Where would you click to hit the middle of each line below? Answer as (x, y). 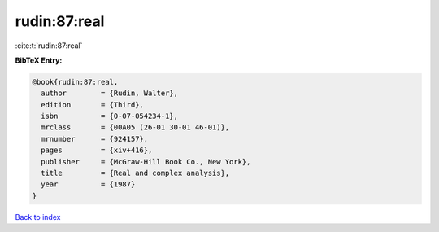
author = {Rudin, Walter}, (110, 93)
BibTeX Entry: (39, 60)
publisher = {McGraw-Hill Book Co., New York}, (146, 162)
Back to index (38, 217)
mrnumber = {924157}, (95, 139)
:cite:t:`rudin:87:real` (49, 46)
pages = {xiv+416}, (97, 150)
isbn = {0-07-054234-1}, (110, 116)
